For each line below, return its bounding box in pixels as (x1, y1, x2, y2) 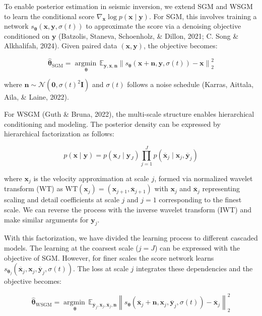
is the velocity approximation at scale (33, 173, 149, 183)
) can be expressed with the (154, 242, 240, 253)
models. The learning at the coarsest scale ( (4, 242, 139, 253)
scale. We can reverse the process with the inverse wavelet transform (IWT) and (4, 204, 252, 214)
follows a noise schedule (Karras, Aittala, (127, 79, 254, 90)
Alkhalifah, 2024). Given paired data (4, 40, 117, 51)
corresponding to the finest (159, 194, 242, 205)
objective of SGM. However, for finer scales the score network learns (4, 252, 214, 263)
